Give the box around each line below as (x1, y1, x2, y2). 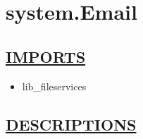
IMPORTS (6, 45, 86, 67)
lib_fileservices (22, 78, 87, 93)
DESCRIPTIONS (6, 113, 137, 135)
